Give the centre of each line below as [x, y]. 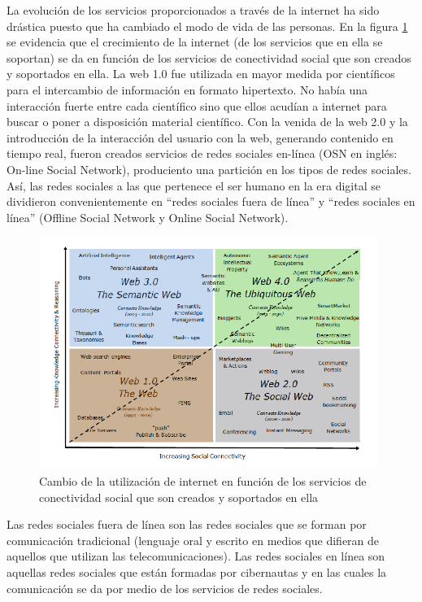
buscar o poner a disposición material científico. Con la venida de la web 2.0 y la [207, 122]
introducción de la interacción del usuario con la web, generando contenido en [200, 137]
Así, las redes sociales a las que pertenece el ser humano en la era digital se [194, 185]
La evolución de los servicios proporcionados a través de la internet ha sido [193, 10]
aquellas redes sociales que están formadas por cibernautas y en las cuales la [197, 571]
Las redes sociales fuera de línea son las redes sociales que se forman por [187, 524]
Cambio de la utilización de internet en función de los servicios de [203, 481]
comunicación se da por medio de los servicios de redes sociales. [165, 588]
